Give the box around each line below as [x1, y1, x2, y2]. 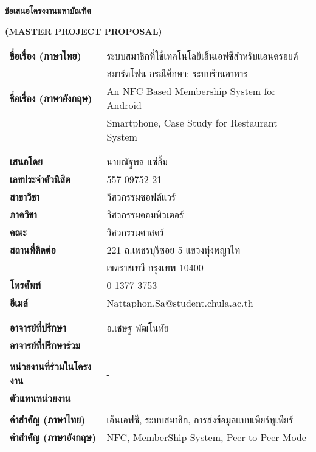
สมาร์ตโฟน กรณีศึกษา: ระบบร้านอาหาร [106, 66, 248, 81]
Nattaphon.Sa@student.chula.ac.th [106, 296, 253, 310]
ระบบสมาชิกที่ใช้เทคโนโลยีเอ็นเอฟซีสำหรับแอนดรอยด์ [106, 49, 298, 63]
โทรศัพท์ [10, 278, 41, 293]
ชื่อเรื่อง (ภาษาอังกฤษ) [10, 91, 92, 105]
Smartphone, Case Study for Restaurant [106, 116, 278, 130]
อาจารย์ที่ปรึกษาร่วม [10, 338, 81, 353]
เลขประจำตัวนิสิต [10, 172, 70, 187]
